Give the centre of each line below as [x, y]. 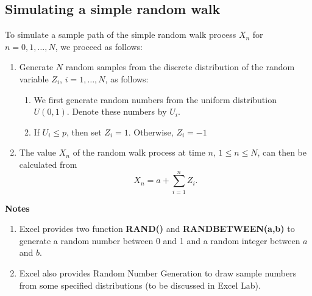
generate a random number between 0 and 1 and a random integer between [160, 240]
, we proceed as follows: [99, 46]
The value [38, 152]
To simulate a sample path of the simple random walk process [121, 34]
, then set [84, 132]
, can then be [282, 152]
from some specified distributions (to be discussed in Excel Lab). [140, 285]
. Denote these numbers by [117, 111]
